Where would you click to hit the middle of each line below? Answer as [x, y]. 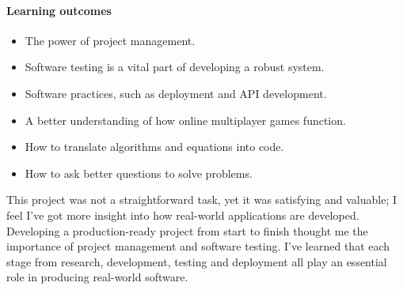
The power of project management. [110, 40]
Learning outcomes [59, 10]
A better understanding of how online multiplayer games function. [185, 120]
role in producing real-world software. [97, 277]
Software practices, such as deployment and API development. [176, 93]
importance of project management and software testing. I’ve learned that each [198, 246]
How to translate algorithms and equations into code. [154, 147]
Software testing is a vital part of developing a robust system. [175, 67]
